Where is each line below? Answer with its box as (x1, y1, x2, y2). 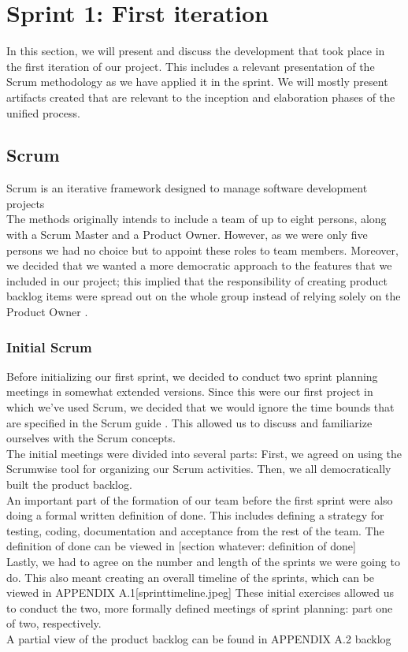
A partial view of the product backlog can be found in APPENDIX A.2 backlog (6, 630, 391, 646)
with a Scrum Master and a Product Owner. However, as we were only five (6, 226, 368, 243)
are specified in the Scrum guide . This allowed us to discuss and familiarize (6, 414, 373, 430)
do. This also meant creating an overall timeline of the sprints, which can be (6, 568, 375, 585)
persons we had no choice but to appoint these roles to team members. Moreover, (6, 241, 399, 258)
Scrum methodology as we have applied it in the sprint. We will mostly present (6, 73, 388, 90)
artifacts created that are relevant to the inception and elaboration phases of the (6, 88, 395, 105)
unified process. (6, 104, 80, 121)
